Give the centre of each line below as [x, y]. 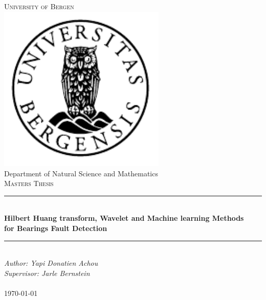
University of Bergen [39, 6]
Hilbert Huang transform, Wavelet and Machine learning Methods [124, 218]
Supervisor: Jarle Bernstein [47, 273]
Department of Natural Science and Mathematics [81, 173]
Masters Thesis [29, 183]
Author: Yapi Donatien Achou [51, 263]
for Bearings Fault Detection [56, 228]
